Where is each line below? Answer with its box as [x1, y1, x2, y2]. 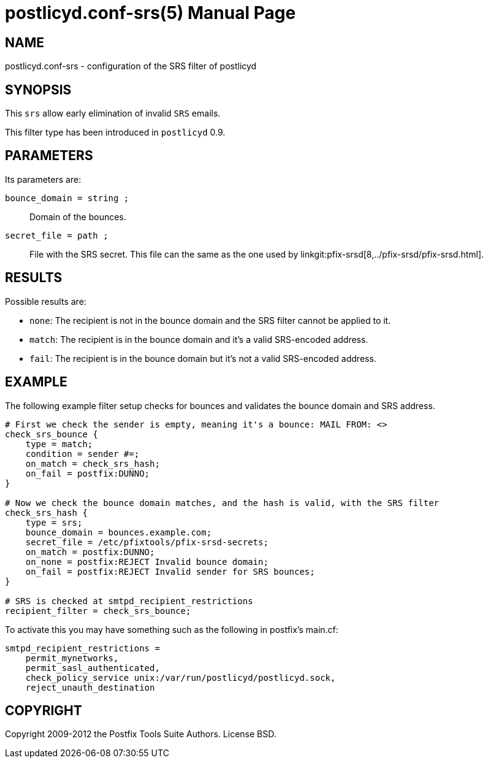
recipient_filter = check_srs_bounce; [5, 605, 191, 616]
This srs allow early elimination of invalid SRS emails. [5, 108, 221, 119]
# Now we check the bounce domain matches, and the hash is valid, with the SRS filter [5, 497, 440, 508]
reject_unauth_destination [25, 682, 155, 692]
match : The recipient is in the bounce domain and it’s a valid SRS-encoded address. [29, 334, 368, 345]
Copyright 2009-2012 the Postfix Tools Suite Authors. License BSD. [5, 729, 276, 740]
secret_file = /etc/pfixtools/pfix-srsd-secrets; [25, 537, 269, 547]
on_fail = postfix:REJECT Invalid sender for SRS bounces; [25, 566, 315, 577]
